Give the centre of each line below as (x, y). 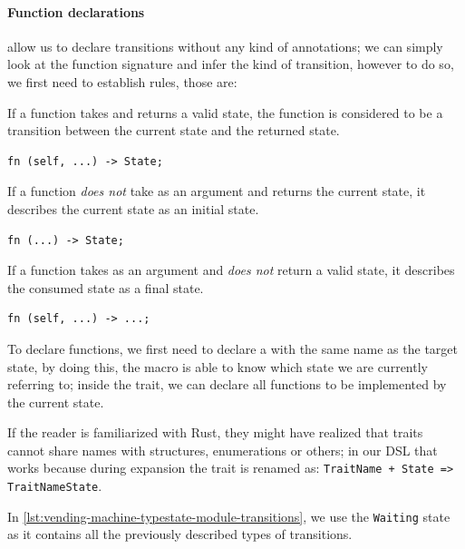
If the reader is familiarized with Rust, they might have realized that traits (215, 432)
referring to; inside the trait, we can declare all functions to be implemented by (227, 384)
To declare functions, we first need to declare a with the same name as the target (232, 348)
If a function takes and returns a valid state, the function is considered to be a (225, 112)
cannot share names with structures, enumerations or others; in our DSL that (223, 450)
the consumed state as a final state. (106, 287)
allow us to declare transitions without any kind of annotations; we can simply (225, 46)
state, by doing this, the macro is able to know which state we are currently (218, 366)
